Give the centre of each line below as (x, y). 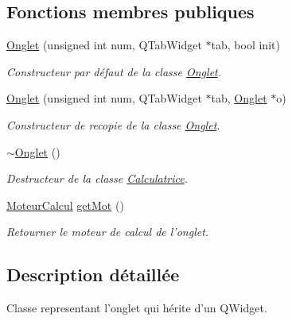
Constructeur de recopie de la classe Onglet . (113, 124)
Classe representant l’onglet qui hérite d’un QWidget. (137, 308)
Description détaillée (93, 275)
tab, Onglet (239, 98)
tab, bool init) (245, 45)
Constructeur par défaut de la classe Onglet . (114, 71)
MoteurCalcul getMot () (65, 205)
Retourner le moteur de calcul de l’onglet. (108, 232)
